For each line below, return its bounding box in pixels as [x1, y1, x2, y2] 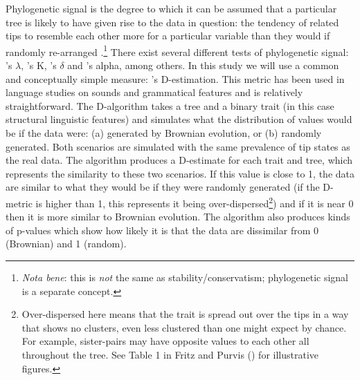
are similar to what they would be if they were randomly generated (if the [6, 180, 320, 194]
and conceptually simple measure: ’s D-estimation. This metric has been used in [6, 71, 345, 86]
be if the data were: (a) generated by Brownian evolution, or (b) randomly [6, 126, 322, 140]
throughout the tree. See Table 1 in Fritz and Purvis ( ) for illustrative [21, 347, 319, 361]
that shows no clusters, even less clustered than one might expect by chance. [21, 320, 347, 334]
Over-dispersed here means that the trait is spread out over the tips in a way [21, 307, 349, 321]
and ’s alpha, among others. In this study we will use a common [67, 58, 339, 73]
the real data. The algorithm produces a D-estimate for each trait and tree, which [6, 153, 353, 167]
